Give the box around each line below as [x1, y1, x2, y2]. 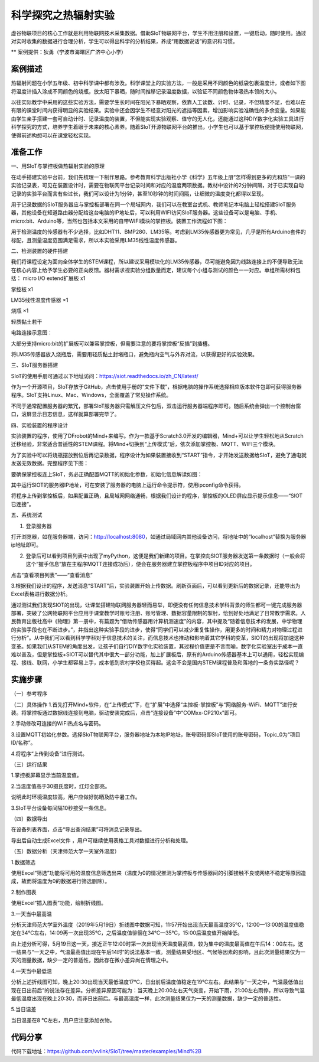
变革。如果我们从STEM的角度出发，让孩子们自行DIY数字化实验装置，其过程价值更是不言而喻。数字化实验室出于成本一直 [11, 643, 304, 650]
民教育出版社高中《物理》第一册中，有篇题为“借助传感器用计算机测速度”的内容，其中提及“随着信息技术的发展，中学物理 [11, 618, 302, 625]
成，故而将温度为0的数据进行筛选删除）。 [11, 878, 110, 885]
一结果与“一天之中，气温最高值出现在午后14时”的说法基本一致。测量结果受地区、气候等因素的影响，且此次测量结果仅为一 [11, 949, 306, 956]
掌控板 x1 [11, 285, 34, 292]
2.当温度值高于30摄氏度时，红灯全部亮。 [11, 783, 110, 790]
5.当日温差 [11, 1006, 37, 1013]
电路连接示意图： [11, 329, 53, 336]
